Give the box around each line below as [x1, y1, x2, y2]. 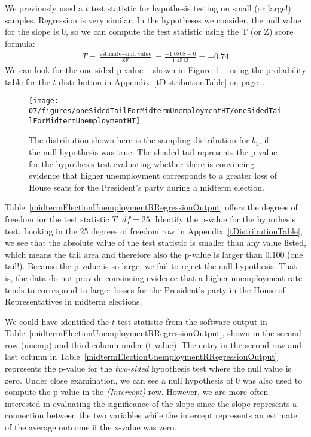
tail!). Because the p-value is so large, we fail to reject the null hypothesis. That [5, 260, 297, 272]
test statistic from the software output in [117, 315, 267, 327]
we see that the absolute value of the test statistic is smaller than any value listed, [5, 236, 306, 249]
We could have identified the [5, 315, 109, 327]
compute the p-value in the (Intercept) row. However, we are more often [5, 385, 269, 398]
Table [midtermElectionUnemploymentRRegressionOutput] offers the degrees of [5, 201, 298, 213]
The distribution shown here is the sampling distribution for [29, 134, 249, 146]
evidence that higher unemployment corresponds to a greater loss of [29, 169, 278, 182]
